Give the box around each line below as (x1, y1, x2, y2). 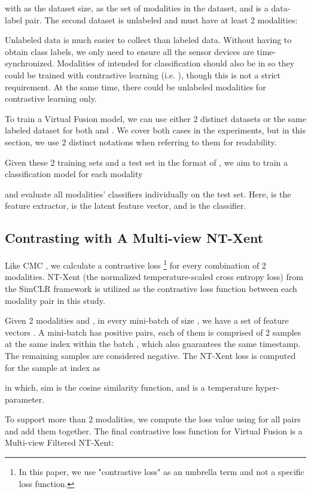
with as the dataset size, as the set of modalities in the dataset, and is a (5, 2, 269, 14)
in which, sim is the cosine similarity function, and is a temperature (5, 381, 253, 394)
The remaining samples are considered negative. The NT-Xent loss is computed (5, 349, 296, 361)
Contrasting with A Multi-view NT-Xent (5, 229, 264, 247)
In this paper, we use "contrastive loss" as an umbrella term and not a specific (19, 465, 304, 478)
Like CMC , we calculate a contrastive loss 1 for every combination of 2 (5, 257, 266, 271)
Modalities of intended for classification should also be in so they (57, 57, 295, 69)
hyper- (255, 381, 279, 394)
